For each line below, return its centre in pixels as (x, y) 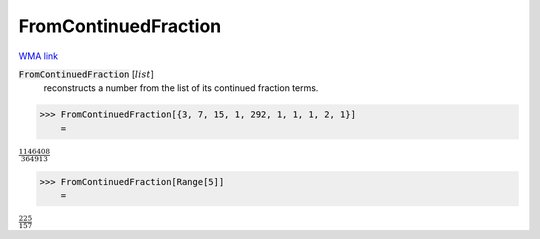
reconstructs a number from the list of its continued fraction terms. (181, 88)
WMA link (38, 56)
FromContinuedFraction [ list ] (86, 74)
